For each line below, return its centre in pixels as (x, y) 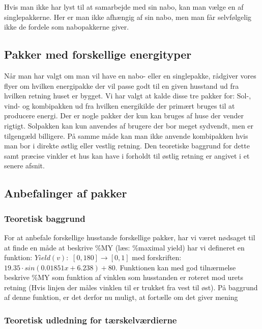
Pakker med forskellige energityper (98, 54)
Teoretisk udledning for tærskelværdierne (91, 320)
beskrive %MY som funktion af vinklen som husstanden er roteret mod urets (124, 277)
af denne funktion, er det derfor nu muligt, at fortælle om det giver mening (121, 297)
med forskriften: (157, 257)
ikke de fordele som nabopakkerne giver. (67, 27)
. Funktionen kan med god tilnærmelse (176, 267)
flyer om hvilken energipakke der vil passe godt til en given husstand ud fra (122, 85)
